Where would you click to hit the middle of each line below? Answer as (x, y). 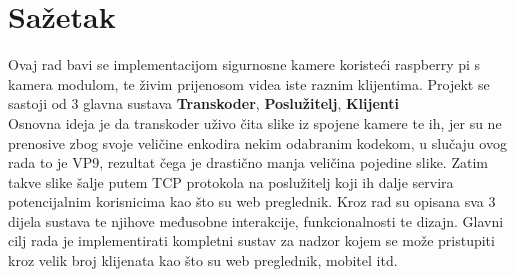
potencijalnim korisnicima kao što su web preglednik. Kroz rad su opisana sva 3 (252, 201)
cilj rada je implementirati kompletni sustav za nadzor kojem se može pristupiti (251, 240)
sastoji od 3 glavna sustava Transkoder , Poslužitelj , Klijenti (204, 103)
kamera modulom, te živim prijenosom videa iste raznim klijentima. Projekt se (249, 83)
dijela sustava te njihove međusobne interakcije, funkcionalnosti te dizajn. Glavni (256, 220)
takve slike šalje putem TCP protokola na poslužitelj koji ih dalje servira (231, 181)
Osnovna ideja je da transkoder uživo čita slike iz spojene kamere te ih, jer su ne (255, 122)
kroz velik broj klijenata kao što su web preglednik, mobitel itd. (203, 260)
